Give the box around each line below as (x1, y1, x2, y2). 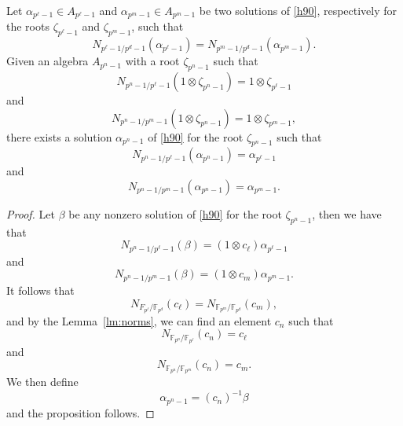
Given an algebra (6, 53, 89, 69)
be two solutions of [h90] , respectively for (199, 2, 398, 18)
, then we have (312, 206, 382, 222)
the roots (6, 18, 49, 35)
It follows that (6, 281, 75, 298)
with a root (125, 53, 180, 69)
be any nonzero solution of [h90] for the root (68, 206, 282, 222)
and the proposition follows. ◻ (6, 404, 155, 420)
